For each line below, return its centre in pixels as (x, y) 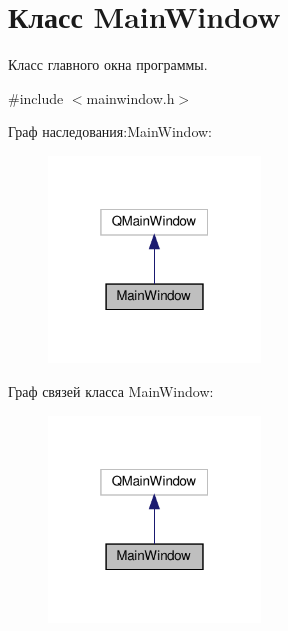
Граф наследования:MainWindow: (110, 131)
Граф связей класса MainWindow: (111, 391)
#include (36, 97)
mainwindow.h (130, 97)
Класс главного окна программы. (108, 64)
